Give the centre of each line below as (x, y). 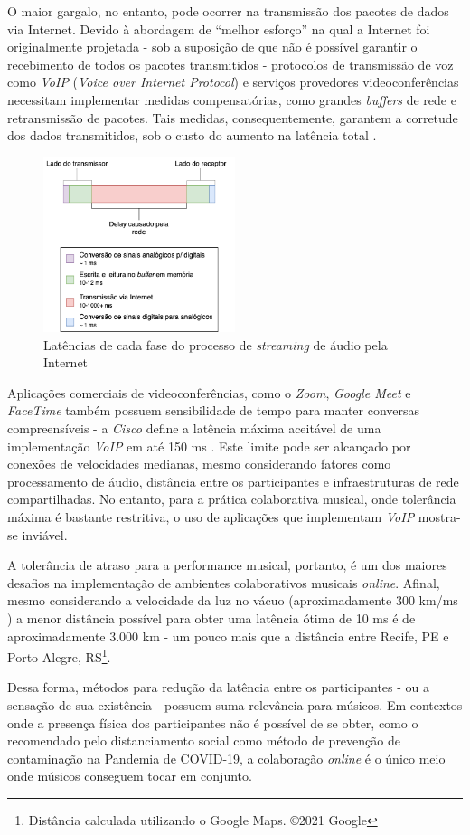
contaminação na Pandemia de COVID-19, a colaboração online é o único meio (226, 758)
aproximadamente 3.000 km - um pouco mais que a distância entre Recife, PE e (228, 636)
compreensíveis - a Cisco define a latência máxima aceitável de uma (194, 428)
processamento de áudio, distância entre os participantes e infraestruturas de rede (233, 481)
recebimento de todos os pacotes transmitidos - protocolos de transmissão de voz (230, 64)
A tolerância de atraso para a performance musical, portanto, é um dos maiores (227, 565)
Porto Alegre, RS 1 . (59, 655)
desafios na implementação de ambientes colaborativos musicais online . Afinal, (224, 582)
